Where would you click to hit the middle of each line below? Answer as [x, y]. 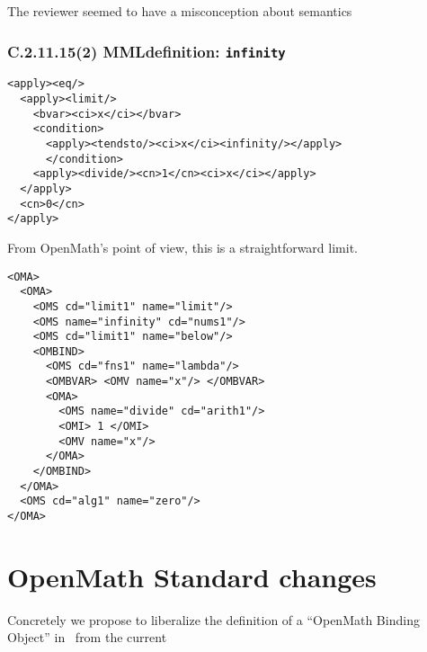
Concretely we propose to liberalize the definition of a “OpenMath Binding [213, 619]
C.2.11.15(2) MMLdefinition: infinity [147, 51]
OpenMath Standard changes [192, 576]
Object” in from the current [87, 637]
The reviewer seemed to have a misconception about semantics [180, 11]
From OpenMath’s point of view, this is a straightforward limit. [182, 247]
